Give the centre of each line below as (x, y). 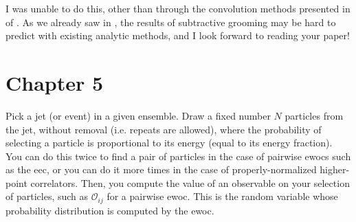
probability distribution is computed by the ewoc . (110, 210)
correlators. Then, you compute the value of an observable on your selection (190, 182)
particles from (314, 115)
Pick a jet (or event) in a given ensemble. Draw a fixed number (138, 115)
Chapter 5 (55, 82)
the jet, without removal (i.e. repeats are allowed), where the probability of (164, 129)
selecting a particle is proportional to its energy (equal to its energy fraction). (169, 143)
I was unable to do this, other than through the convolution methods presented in (178, 8)
